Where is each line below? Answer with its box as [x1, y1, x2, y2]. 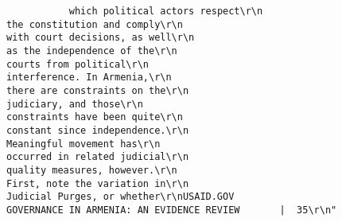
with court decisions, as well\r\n [6, 32, 195, 44]
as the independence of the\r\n [6, 45, 177, 56]
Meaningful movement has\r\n [6, 138, 161, 150]
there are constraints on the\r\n [6, 84, 189, 96]
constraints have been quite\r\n [6, 111, 183, 123]
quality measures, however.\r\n [6, 164, 177, 176]
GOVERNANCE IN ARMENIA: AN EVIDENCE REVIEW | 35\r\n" [6, 204, 337, 216]
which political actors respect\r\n [68, 6, 263, 17]
